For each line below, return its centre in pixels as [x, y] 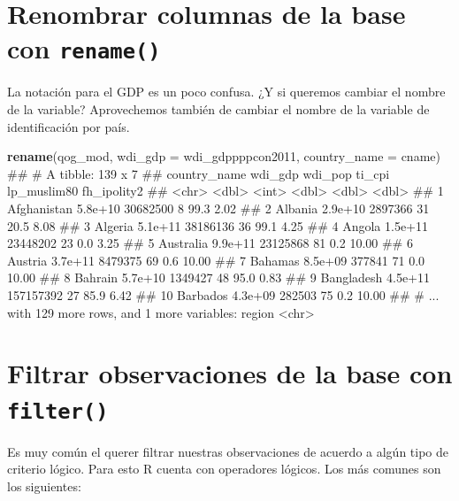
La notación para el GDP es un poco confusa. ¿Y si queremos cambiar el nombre [226, 92]
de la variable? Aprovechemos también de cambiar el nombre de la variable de [218, 109]
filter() [58, 411]
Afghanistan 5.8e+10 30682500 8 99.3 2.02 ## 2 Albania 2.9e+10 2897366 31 [218, 208]
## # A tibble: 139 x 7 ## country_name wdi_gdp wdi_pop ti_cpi [199, 173]
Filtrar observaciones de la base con [230, 373]
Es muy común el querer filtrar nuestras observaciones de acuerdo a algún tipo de [228, 451]
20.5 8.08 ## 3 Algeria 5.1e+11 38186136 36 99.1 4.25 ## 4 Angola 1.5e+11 [218, 225]
